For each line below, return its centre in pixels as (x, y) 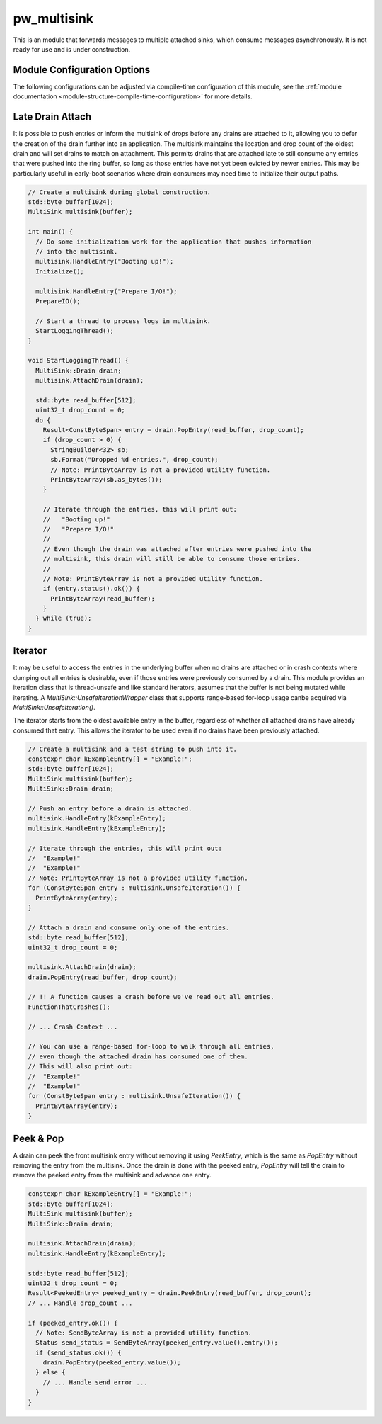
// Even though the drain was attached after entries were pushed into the (177, 549)
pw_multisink (53, 18)
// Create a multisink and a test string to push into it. (132, 749)
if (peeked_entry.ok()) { (73, 1323)
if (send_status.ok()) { (79, 1352)
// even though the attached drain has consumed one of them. (138, 1056)
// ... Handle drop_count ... (80, 1303)
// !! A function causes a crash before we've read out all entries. (151, 997)
